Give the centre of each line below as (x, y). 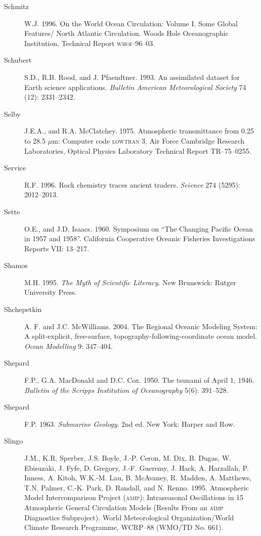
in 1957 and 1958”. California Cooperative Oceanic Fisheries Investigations (140, 238)
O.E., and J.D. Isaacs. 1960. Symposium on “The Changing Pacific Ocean (139, 228)
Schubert (18, 60)
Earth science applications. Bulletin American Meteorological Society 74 (135, 87)
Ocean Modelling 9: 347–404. (69, 346)
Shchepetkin (23, 309)
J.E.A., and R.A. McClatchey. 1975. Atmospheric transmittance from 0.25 (139, 131)
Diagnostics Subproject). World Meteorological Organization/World (129, 517)
